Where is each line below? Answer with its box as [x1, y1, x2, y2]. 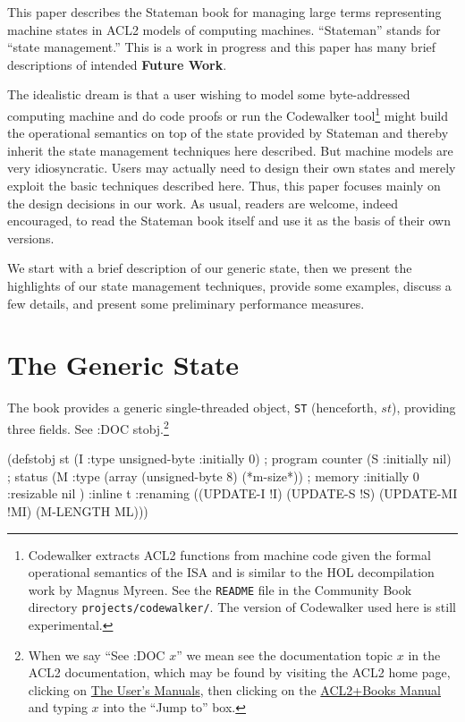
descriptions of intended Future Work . [7, 55, 227, 73]
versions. [7, 228, 55, 247]
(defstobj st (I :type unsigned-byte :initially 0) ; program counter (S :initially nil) [7, 449, 452, 468]
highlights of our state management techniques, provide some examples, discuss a [7, 276, 452, 294]
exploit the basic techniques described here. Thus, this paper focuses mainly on [7, 176, 441, 194]
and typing [28, 698, 88, 717]
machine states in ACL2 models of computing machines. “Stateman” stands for [7, 20, 441, 38]
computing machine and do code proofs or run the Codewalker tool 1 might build [7, 103, 449, 124]
